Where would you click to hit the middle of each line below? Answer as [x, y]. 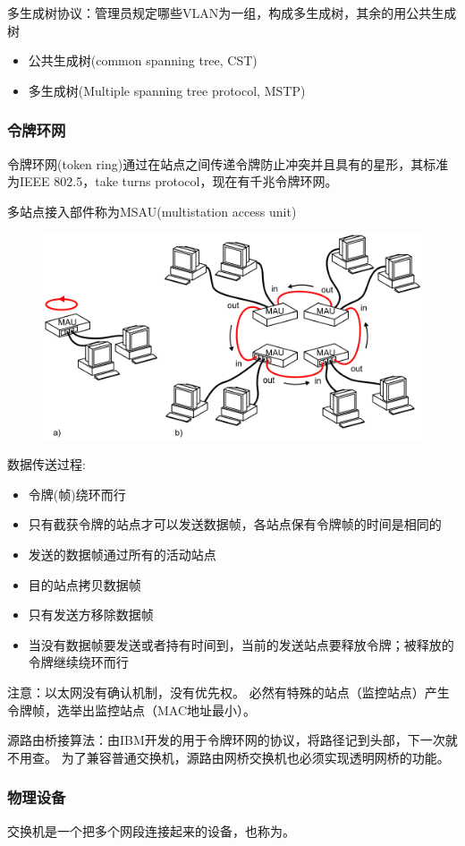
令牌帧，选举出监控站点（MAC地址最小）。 [132, 709]
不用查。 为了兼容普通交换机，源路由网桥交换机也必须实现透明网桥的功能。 [228, 757]
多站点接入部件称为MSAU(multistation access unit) [152, 211]
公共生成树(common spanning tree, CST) [143, 60]
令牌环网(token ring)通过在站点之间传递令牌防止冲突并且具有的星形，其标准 [228, 163]
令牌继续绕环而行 [78, 662]
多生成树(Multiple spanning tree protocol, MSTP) [167, 90]
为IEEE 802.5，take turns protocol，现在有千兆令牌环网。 [173, 181]
